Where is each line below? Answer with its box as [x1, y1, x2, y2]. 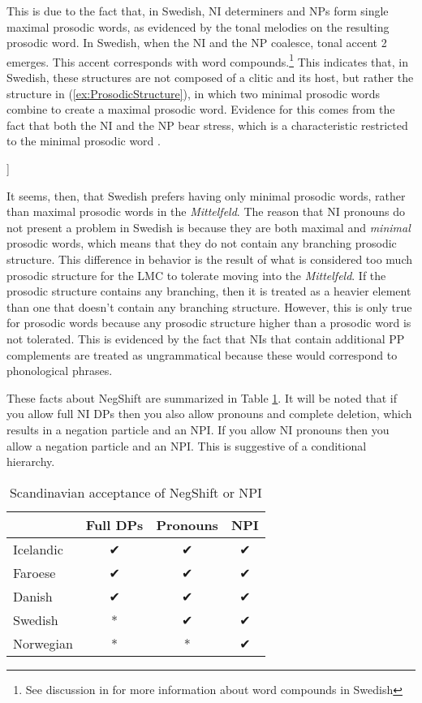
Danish [13, 586, 53, 606]
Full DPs [85, 515, 144, 534]
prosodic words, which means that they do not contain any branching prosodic [6, 235, 397, 252]
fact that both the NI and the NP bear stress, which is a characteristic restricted [6, 116, 408, 133]
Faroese [13, 563, 56, 582]
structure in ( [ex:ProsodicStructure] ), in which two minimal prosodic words [6, 84, 381, 101]
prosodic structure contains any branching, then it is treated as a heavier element [6, 282, 411, 300]
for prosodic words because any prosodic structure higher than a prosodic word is [6, 314, 411, 331]
